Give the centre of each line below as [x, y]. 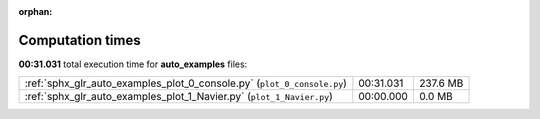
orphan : [35, 11]
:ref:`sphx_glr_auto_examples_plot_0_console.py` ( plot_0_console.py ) [185, 83]
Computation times [79, 40]
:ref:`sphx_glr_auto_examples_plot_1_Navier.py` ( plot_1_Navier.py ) [179, 97]
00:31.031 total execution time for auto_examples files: [133, 64]
